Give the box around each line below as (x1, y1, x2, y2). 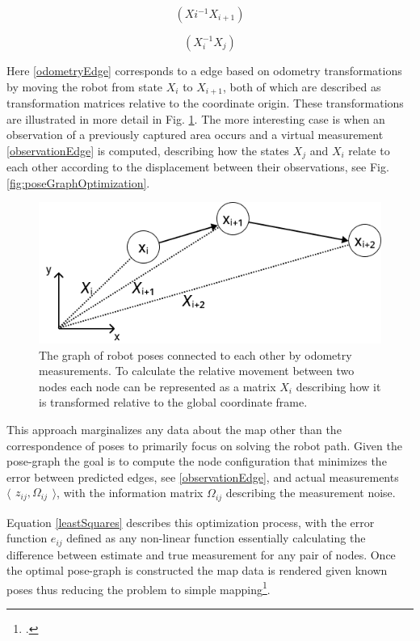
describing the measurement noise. (225, 484, 396, 501)
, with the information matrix (57, 484, 204, 501)
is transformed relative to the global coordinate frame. (39, 394, 308, 411)
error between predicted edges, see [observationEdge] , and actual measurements (6, 468, 399, 485)
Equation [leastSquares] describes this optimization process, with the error (6, 513, 375, 530)
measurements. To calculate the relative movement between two (39, 362, 355, 379)
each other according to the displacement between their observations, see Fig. (6, 158, 389, 175)
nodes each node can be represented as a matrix (39, 377, 276, 394)
